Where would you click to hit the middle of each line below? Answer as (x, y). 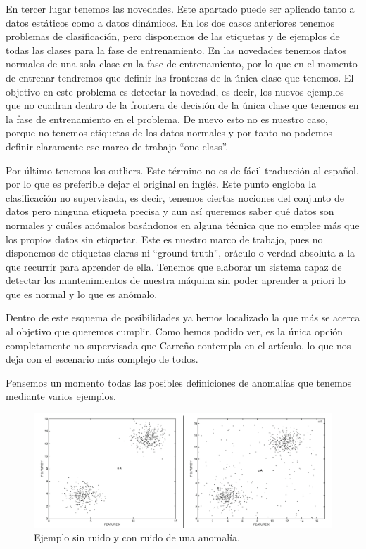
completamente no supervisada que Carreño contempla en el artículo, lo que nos (178, 345)
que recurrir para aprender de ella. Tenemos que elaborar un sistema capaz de (174, 266)
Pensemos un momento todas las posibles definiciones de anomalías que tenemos (179, 382)
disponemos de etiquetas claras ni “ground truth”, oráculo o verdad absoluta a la (181, 253)
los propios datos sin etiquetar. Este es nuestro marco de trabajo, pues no (164, 239)
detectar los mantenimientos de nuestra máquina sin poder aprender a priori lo (176, 280)
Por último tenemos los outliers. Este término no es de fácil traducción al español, (182, 170)
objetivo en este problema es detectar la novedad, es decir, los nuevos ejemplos (175, 91)
